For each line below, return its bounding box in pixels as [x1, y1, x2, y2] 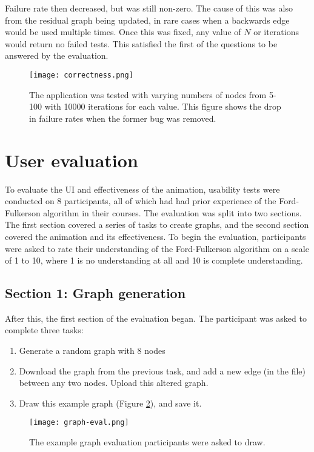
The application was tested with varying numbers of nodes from [29, 88, 267, 101]
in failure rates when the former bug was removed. [29, 111, 216, 124]
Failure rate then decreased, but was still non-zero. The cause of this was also [5, 2, 293, 14]
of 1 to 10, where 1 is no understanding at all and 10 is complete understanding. [5, 254, 303, 267]
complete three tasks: [5, 324, 84, 336]
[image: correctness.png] [29, 70, 133, 79]
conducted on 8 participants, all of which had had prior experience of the [5, 194, 276, 207]
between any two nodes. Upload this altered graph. [19, 376, 209, 389]
